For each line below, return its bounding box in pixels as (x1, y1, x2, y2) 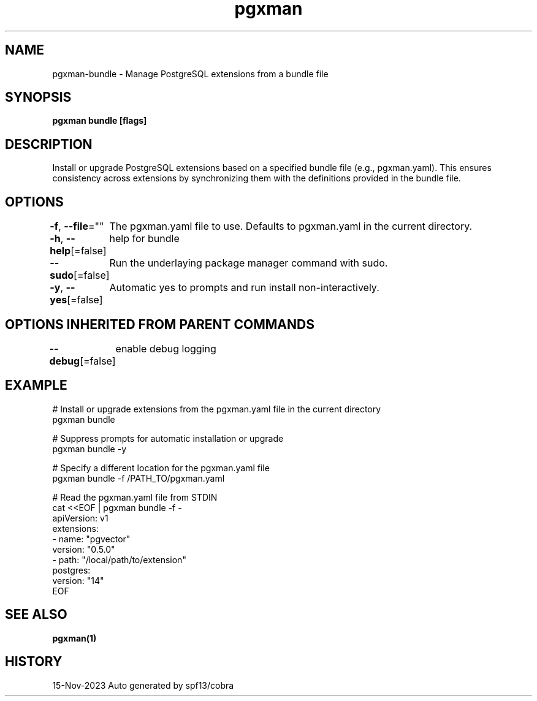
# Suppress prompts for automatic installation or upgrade (52, 433, 284, 444)
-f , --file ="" (50, 220, 104, 233)
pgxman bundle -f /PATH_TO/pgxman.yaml (52, 472, 225, 483)
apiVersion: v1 (52, 512, 109, 523)
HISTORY (5, 654, 63, 670)
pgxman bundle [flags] (52, 115, 147, 126)
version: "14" (52, 575, 104, 586)
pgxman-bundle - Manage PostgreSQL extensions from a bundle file (52, 68, 329, 79)
